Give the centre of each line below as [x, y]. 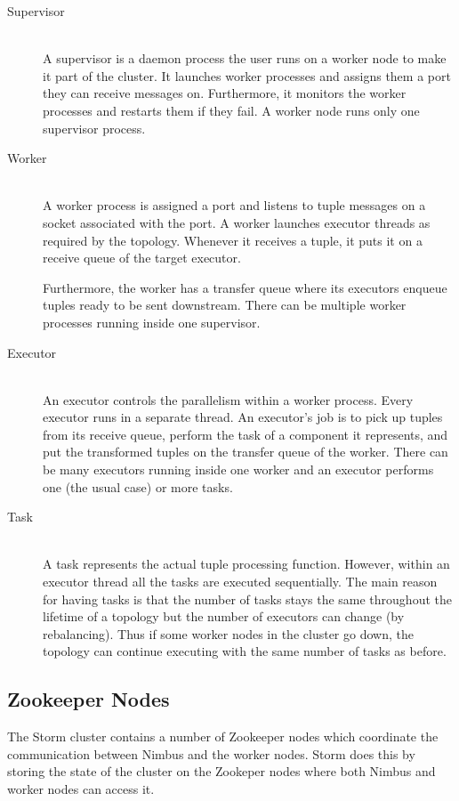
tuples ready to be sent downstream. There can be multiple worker [225, 305]
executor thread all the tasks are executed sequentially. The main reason [240, 582]
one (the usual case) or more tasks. [138, 486]
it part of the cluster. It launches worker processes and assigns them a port [247, 75]
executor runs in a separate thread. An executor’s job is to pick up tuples [243, 417]
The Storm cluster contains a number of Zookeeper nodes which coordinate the [223, 736]
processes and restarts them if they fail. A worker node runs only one [231, 110]
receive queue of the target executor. [142, 258]
